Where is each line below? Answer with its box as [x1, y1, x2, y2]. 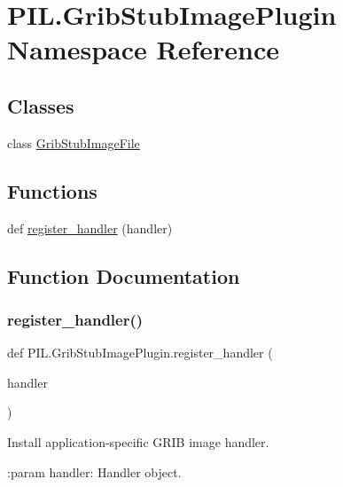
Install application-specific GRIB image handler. [7, 432, 269, 451]
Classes [7, 91, 74, 119]
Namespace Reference [7, 31, 279, 67]
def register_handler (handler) [7, 218, 173, 237]
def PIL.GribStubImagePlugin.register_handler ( [7, 343, 273, 362]
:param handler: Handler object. [7, 462, 182, 481]
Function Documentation [7, 262, 240, 289]
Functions [7, 177, 97, 204]
